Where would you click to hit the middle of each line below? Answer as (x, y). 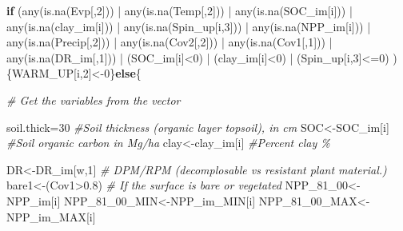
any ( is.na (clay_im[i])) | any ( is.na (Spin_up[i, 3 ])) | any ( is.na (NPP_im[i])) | (189, 26)
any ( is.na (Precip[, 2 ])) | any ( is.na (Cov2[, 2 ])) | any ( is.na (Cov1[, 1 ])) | (170, 42)
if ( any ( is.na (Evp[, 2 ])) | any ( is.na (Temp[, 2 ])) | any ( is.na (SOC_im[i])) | (180, 10)
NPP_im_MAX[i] (51, 216)
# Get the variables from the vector (94, 100)
